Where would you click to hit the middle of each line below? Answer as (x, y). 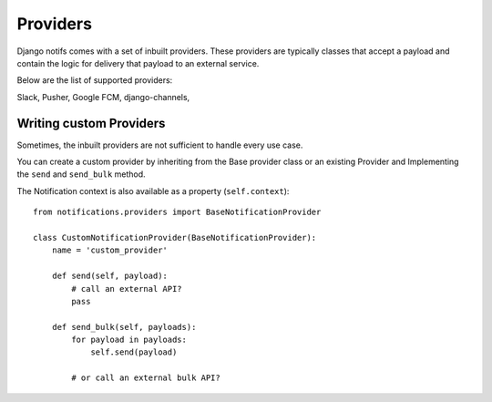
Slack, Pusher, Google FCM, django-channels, (103, 97)
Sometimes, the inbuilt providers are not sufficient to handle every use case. (160, 145)
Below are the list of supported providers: (95, 80)
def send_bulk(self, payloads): (124, 327)
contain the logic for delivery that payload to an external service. (138, 63)
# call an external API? (127, 289)
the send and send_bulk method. (81, 174)
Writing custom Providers (91, 123)
